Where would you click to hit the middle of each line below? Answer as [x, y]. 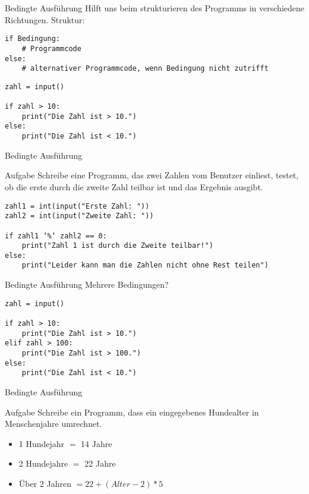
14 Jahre [97, 443]
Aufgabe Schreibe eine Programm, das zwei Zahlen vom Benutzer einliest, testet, [152, 175]
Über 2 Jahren [45, 483]
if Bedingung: [33, 39]
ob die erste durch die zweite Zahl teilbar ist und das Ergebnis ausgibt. [134, 186]
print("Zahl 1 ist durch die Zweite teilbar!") [117, 246]
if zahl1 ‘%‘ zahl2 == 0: [56, 236]
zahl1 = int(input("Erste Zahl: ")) [77, 206]
